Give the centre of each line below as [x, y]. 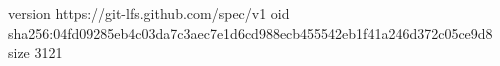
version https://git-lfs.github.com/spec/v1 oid [149, 13]
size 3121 [35, 52]
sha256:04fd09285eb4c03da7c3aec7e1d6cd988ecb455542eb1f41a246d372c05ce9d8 [250, 32]
